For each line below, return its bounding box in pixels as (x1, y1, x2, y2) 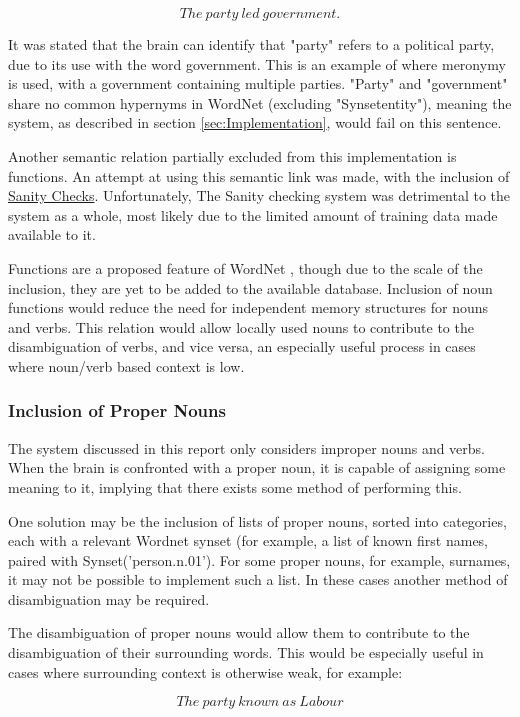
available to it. (8, 224, 96, 245)
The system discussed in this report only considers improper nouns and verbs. (8, 437, 486, 458)
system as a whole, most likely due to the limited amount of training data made (8, 204, 498, 225)
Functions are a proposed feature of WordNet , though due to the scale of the (8, 257, 483, 278)
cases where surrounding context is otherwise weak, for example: (8, 661, 403, 682)
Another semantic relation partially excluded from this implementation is (8, 145, 457, 166)
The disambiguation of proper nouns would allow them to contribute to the (8, 622, 470, 643)
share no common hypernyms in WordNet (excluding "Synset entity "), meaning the (8, 92, 512, 113)
